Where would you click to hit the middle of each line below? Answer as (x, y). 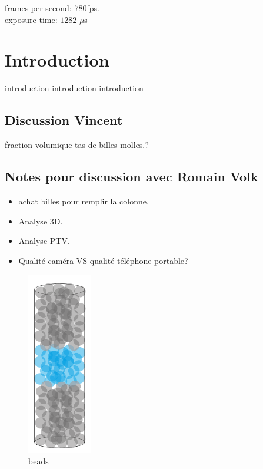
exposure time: (31, 19)
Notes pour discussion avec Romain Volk (131, 176)
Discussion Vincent (64, 120)
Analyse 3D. (41, 221)
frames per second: (38, 8)
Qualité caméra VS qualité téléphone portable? (103, 260)
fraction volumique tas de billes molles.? (77, 145)
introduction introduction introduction (74, 88)
